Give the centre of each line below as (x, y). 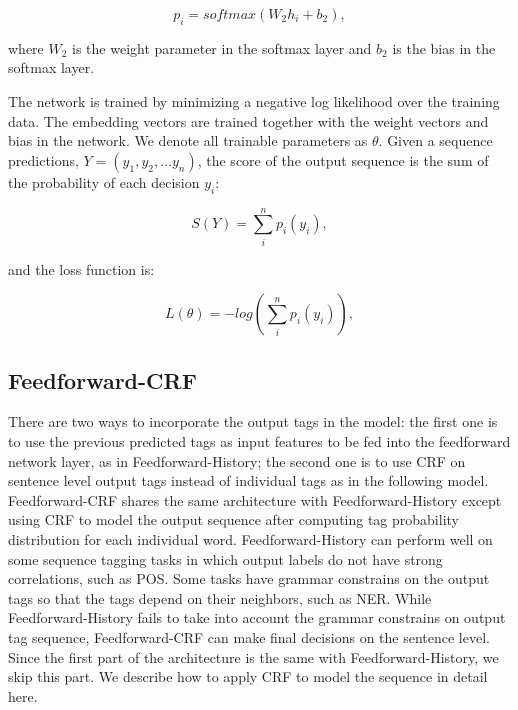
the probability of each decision (104, 181)
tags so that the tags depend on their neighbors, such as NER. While (220, 597)
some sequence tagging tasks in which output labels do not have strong (225, 558)
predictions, (43, 159)
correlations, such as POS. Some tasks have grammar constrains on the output (249, 578)
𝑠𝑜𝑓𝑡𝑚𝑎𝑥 (230, 15)
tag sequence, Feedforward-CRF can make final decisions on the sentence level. (249, 637)
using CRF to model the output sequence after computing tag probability (233, 519)
